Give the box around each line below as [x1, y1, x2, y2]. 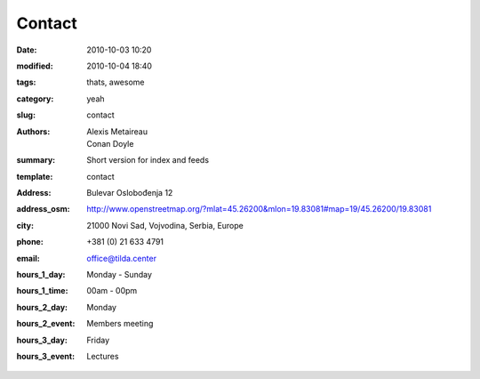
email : [16, 253, 40, 263]
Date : [16, 44, 37, 55]
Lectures [86, 351, 119, 361]
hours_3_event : [16, 351, 76, 361]
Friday [86, 335, 110, 345]
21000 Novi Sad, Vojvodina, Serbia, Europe [86, 220, 244, 230]
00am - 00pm [86, 286, 138, 296]
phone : [16, 237, 44, 247]
